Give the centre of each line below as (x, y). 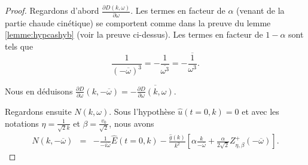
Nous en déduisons (39, 91)
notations (22, 123)
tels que (19, 46)
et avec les (260, 111)
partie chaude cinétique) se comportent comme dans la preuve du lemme (138, 22)
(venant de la (260, 10)
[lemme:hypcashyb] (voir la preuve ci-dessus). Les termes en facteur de (134, 34)
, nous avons (132, 123)
